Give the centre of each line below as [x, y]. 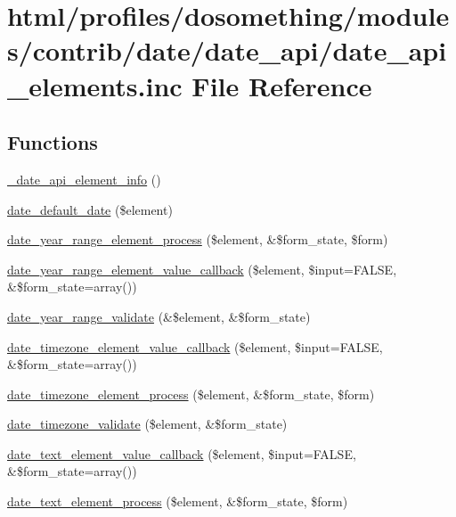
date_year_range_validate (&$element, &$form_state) [159, 316]
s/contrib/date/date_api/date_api [227, 50]
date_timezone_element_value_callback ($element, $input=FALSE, [195, 346]
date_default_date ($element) [90, 209]
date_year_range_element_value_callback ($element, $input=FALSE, [202, 269]
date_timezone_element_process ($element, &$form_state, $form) [191, 394]
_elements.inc [95, 85]
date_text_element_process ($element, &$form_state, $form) [178, 501]
